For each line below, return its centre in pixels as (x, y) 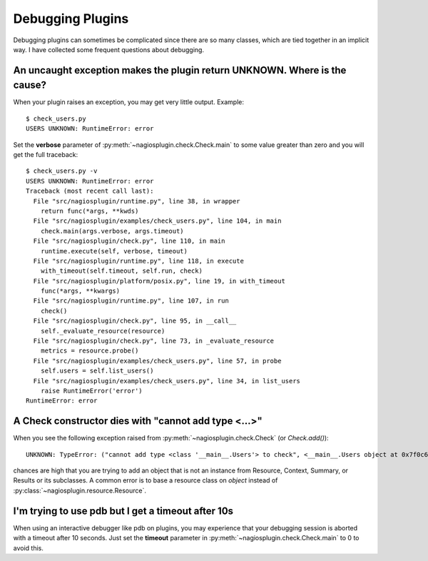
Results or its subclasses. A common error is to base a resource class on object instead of (146, 480)
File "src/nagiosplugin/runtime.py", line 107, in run (131, 301)
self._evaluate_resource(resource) (103, 331)
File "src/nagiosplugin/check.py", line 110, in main (129, 241)
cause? (30, 85)
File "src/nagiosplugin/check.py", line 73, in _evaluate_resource (154, 341)
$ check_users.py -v (62, 171)
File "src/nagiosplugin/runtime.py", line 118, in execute (138, 261)
